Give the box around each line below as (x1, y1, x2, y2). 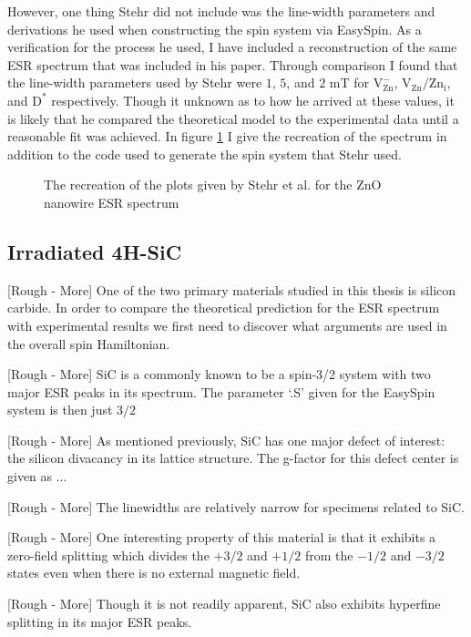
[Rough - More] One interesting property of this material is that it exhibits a (7, 528, 436, 547)
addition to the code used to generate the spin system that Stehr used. (7, 144, 402, 163)
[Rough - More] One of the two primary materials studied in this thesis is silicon (7, 280, 456, 299)
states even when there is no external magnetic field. (7, 563, 301, 582)
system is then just (7, 400, 113, 419)
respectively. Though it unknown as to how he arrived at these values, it (51, 90, 455, 109)
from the (304, 545, 353, 564)
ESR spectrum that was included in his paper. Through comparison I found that (7, 55, 458, 74)
